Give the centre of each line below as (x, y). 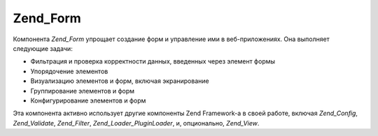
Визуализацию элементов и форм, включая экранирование (120, 81)
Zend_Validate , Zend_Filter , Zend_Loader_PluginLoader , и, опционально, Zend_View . (136, 123)
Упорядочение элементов (69, 71)
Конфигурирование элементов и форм (88, 100)
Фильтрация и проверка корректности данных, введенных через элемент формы (153, 61)
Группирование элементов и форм (83, 91)
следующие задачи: (43, 48)
